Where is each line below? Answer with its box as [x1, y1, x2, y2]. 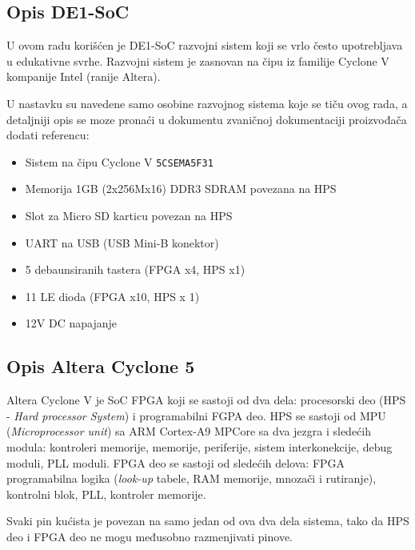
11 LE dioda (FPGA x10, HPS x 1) [25, 287, 200, 304]
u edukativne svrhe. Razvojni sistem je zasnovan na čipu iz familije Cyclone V [6, 52, 389, 69]
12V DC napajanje [25, 315, 117, 331]
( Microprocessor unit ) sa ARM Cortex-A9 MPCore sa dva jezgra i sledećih [6, 423, 371, 440]
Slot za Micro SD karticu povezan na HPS [25, 207, 233, 224]
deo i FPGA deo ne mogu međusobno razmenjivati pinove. [6, 528, 293, 544]
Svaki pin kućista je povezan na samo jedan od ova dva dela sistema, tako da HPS [6, 512, 409, 529]
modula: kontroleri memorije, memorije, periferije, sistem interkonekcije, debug [6, 438, 393, 455]
